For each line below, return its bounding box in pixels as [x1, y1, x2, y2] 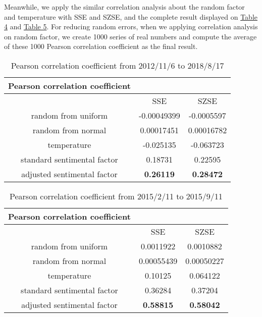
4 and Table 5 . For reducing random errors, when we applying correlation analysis [4, 21, 258, 32]
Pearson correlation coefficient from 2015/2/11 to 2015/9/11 [10, 190, 223, 202]
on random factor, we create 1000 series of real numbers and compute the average [4, 31, 257, 41]
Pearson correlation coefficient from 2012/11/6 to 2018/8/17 [11, 59, 224, 71]
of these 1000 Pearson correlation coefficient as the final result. [4, 41, 198, 51]
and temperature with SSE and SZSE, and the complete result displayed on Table [4, 11, 257, 22]
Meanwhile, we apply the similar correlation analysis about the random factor [4, 2, 245, 12]
